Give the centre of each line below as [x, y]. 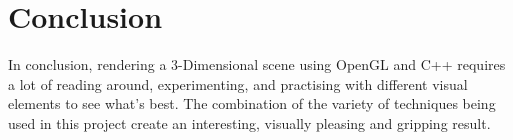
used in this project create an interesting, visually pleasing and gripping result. [249, 122]
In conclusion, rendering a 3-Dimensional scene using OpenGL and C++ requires [257, 64]
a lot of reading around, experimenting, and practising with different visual [238, 83]
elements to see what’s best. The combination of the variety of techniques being [252, 103]
